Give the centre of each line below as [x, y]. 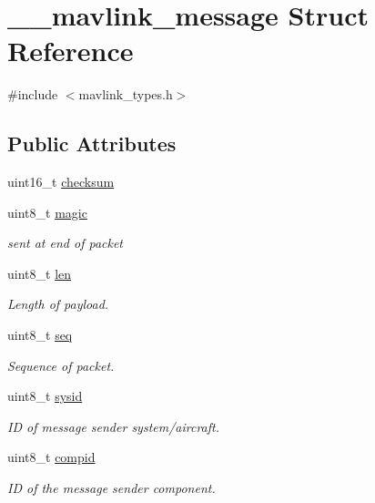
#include [33, 94]
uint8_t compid [51, 457]
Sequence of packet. [61, 365]
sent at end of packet [66, 243]
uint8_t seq [40, 335]
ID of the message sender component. [111, 488]
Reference [71, 51]
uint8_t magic [47, 212]
